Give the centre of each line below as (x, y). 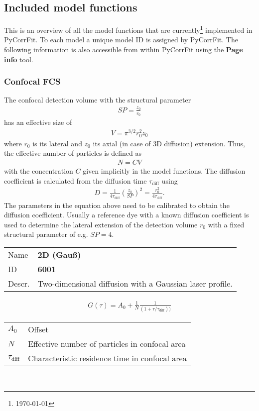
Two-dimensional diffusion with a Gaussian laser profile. (135, 284)
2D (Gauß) (59, 255)
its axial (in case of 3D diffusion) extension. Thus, (169, 143)
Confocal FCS (32, 81)
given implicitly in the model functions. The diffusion (164, 171)
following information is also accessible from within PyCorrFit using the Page (124, 50)
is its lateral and (57, 143)
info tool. (19, 59)
